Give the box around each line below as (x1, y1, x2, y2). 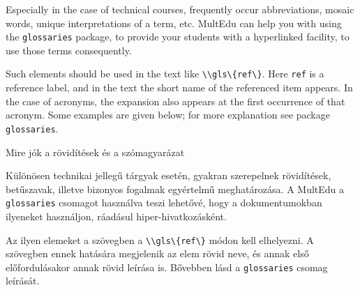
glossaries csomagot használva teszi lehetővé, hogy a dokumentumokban (6, 195, 322, 210)
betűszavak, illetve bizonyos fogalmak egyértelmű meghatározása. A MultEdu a (6, 181, 345, 196)
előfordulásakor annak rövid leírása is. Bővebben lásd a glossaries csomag (6, 259, 328, 274)
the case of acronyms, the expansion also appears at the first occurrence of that (6, 93, 345, 108)
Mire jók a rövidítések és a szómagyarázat (6, 144, 185, 159)
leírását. (6, 273, 40, 288)
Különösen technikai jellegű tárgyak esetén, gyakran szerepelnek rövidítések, (6, 168, 331, 183)
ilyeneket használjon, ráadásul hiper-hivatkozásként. (6, 208, 227, 223)
